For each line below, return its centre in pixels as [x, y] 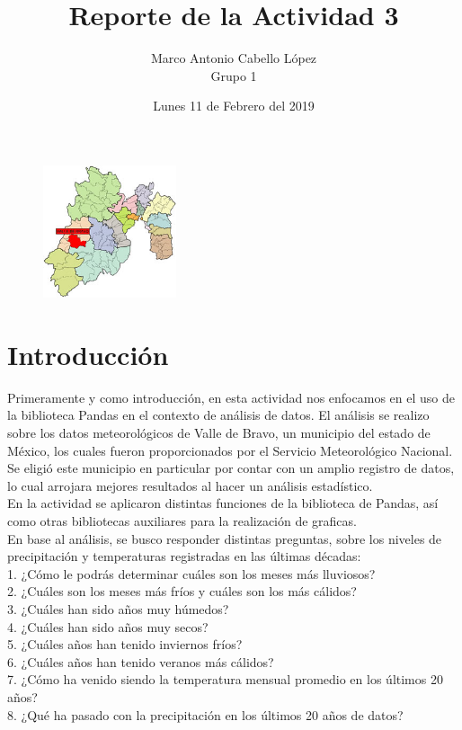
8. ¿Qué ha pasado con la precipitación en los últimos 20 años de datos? [205, 714]
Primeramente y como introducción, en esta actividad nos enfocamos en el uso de [231, 397]
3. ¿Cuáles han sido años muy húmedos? [118, 608]
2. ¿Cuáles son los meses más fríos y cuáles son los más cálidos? [182, 591]
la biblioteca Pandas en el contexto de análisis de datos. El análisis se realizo [218, 415]
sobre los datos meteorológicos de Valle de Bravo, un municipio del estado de [219, 433]
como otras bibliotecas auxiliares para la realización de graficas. [182, 520]
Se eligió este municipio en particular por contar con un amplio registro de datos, [231, 468]
